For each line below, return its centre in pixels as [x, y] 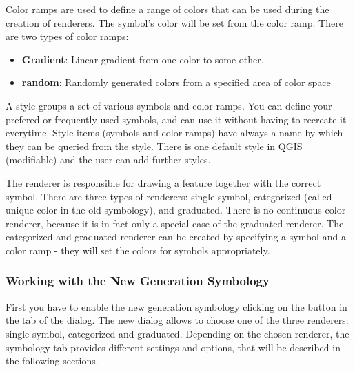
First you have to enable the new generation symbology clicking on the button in [176, 306]
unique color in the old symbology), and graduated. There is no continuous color [176, 210]
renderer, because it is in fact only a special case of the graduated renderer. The [175, 223]
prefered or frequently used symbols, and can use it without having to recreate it [176, 119]
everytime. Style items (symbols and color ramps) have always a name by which [174, 133]
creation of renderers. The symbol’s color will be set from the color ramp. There [174, 22]
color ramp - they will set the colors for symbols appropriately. [138, 250]
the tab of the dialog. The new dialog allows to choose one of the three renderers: [177, 320]
